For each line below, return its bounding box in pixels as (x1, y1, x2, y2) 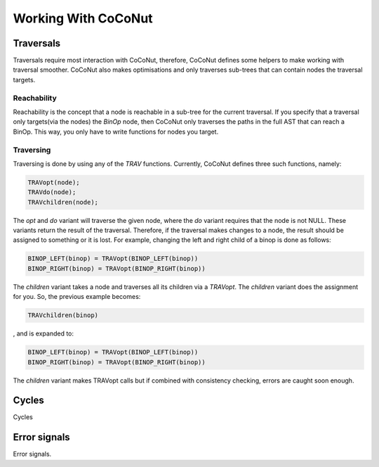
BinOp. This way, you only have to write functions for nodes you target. (13, 127, 219, 136)
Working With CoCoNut (13, 11, 154, 26)
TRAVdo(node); (27, 188, 77, 196)
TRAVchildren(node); (27, 198, 98, 206)
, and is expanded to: (13, 329, 74, 338)
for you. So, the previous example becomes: (13, 293, 141, 301)
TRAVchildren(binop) (27, 312, 98, 319)
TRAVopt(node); (27, 178, 80, 186)
